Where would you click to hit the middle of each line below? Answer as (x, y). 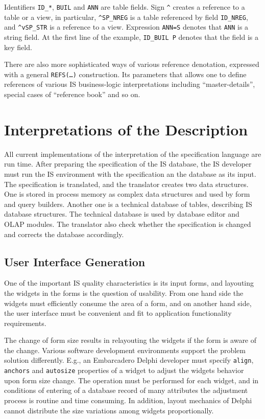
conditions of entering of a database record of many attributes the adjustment (126, 390)
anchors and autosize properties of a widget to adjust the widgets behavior (124, 370)
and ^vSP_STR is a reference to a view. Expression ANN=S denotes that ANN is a (126, 27)
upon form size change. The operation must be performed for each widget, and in (131, 380)
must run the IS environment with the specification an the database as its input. (130, 173)
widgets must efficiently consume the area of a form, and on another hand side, (128, 303)
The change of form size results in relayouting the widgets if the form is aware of (130, 340)
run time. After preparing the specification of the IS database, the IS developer (128, 164)
